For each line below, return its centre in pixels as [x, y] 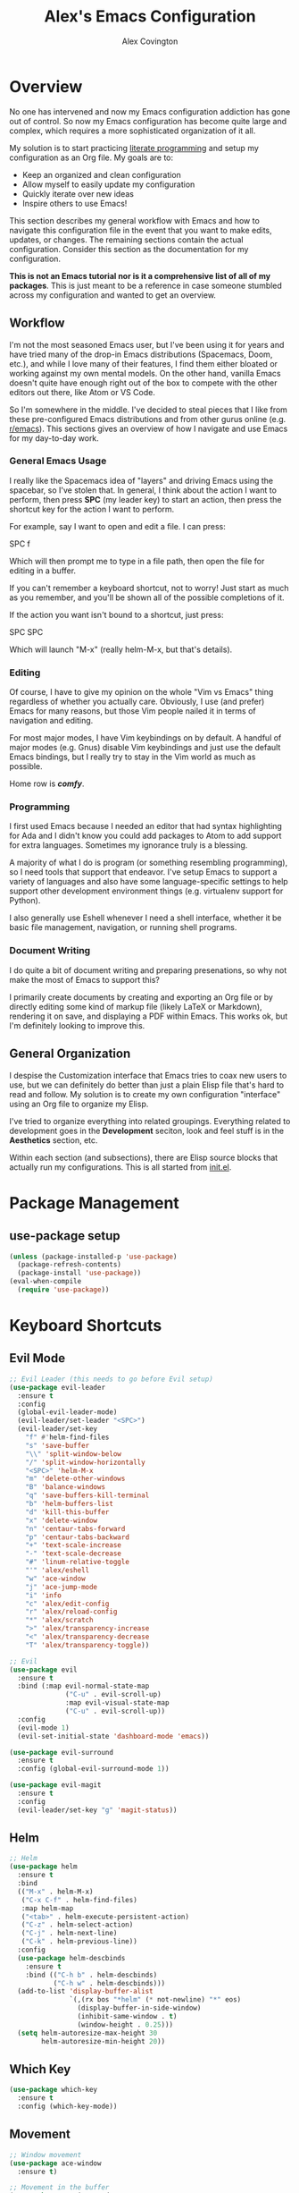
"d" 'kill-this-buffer [67, 1512]
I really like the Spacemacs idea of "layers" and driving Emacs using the [141, 480]
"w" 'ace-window [56, 1579]
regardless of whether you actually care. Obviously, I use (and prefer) [137, 702]
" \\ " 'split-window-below [74, 1454]
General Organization [70, 1054]
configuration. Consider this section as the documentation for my [129, 249]
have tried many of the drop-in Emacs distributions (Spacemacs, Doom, [141, 354]
